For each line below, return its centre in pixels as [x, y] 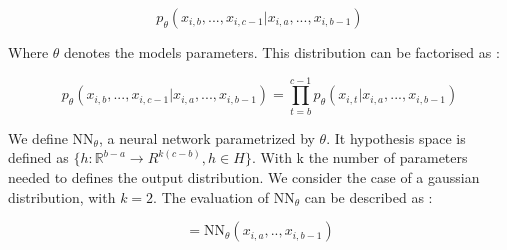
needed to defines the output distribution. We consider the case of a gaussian [244, 176]
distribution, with [62, 196]
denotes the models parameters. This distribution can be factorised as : [282, 52]
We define [38, 137]
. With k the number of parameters [359, 157]
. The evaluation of [211, 196]
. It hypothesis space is [396, 137]
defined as [38, 157]
